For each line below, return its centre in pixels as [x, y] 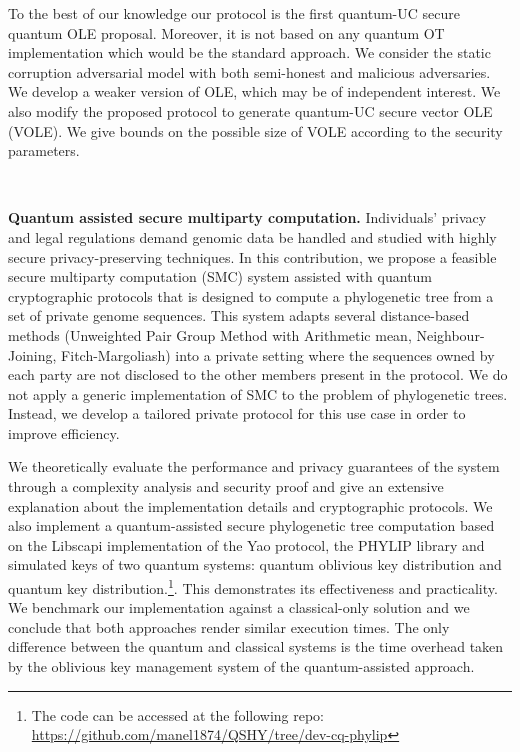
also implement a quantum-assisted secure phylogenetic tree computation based [251, 525]
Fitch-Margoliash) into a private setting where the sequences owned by [278, 354]
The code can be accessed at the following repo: [178, 714]
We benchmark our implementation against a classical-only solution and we [239, 607]
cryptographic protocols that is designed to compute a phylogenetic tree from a [251, 295]
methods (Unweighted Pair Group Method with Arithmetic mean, [210, 334]
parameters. [44, 150]
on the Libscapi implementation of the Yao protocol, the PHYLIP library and [246, 544]
